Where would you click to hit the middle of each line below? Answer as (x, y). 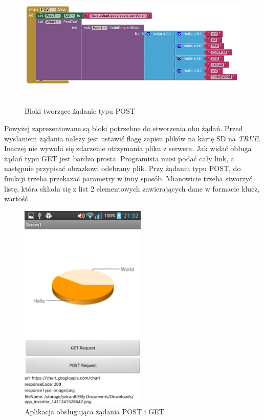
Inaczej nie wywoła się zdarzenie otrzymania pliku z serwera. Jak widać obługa (128, 148)
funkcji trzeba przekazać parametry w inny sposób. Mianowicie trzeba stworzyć (128, 178)
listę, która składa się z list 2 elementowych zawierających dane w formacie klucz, (132, 188)
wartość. (17, 198)
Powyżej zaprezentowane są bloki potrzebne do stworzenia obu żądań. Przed (124, 128)
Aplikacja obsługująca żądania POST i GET (94, 412)
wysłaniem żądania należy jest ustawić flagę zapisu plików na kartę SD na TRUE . (133, 138)
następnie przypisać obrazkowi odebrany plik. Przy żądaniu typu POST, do (123, 168)
